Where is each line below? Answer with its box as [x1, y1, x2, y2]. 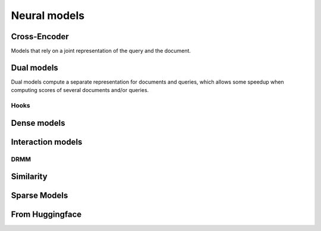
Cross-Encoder [11, 31, 70, 42]
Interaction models [11, 137, 83, 147]
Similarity [11, 172, 48, 182]
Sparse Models [11, 191, 68, 201]
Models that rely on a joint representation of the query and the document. [11, 48, 191, 55]
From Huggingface [11, 210, 82, 220]
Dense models [11, 118, 65, 128]
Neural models [11, 9, 85, 22]
